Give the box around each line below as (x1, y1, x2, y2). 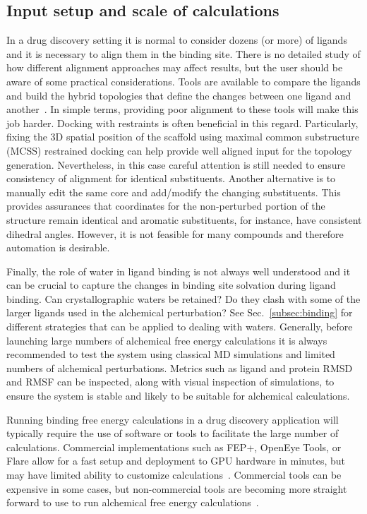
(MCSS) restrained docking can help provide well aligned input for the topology (6, 143, 352, 157)
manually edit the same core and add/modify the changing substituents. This (6, 184, 341, 199)
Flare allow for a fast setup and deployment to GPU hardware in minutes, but (6, 453, 346, 468)
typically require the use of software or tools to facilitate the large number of (6, 426, 339, 441)
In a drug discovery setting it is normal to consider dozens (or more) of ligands (6, 32, 347, 47)
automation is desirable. (6, 240, 110, 255)
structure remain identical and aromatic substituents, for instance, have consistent (6, 212, 362, 227)
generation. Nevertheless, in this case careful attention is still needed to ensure (6, 157, 346, 172)
